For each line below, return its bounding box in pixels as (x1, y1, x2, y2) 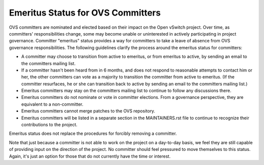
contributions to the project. (21, 122, 78, 128)
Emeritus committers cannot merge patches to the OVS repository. (21, 108, 155, 114)
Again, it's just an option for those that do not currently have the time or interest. (9, 153, 171, 159)
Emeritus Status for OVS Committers (9, 7, 161, 18)
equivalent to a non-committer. (21, 101, 84, 107)
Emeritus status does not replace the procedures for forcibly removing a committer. (9, 130, 177, 136)
